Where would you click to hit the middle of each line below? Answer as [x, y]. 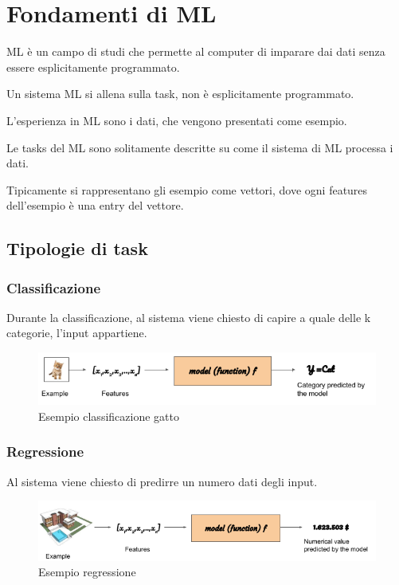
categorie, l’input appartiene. [77, 333]
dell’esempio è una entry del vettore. [95, 205]
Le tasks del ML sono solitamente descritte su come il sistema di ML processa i [200, 147]
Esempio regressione [87, 572]
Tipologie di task [77, 248]
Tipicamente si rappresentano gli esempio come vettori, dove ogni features [187, 189]
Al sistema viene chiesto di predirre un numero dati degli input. [162, 481]
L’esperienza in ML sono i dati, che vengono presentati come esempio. [177, 120]
